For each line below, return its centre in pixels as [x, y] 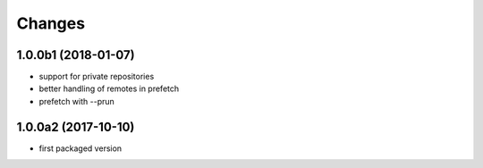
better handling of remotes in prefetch [109, 88]
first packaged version [80, 148]
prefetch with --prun [77, 101]
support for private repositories [97, 77]
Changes [51, 23]
